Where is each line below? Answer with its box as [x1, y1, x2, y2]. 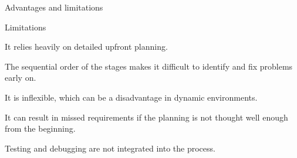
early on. [5, 71, 36, 84]
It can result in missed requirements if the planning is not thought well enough [5, 111, 288, 123]
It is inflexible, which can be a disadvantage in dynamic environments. [5, 91, 258, 103]
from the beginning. [5, 122, 76, 135]
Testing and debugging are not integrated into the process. [5, 142, 215, 154]
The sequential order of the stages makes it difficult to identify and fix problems [5, 60, 293, 72]
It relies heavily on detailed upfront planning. [5, 40, 168, 53]
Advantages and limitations [5, 1, 103, 13]
